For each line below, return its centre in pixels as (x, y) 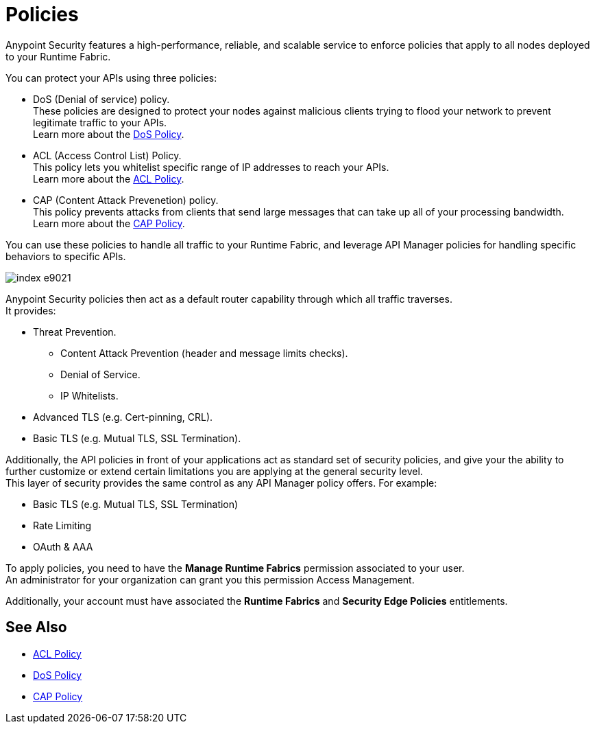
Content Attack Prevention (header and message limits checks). (204, 353)
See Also (36, 627)
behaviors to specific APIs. (66, 256)
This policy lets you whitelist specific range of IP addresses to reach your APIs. (211, 167)
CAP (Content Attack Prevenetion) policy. (126, 200)
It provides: (31, 310)
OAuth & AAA (63, 546)
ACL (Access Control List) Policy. (107, 155)
